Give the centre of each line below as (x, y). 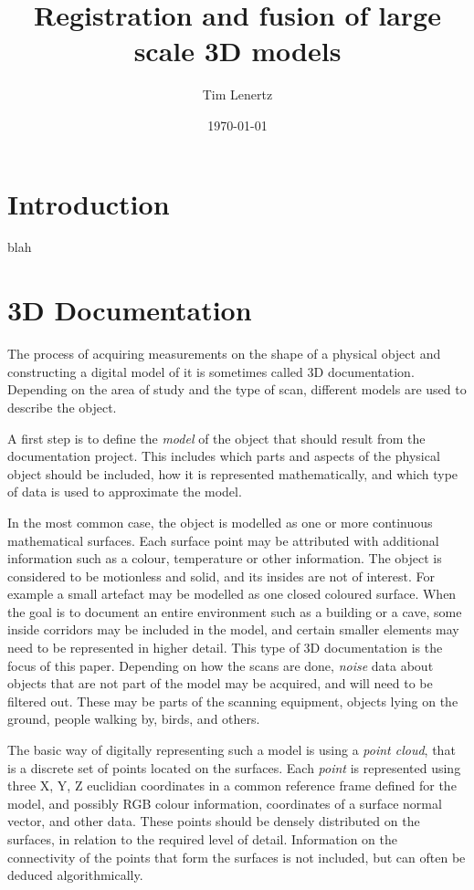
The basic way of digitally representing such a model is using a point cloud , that (232, 750)
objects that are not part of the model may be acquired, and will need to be (220, 683)
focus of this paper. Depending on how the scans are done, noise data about (221, 665)
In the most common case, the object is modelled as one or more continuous (220, 522)
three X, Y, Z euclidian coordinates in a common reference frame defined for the (232, 785)
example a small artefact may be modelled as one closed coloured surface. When (232, 594)
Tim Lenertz (237, 94)
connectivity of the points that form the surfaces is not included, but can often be (237, 857)
